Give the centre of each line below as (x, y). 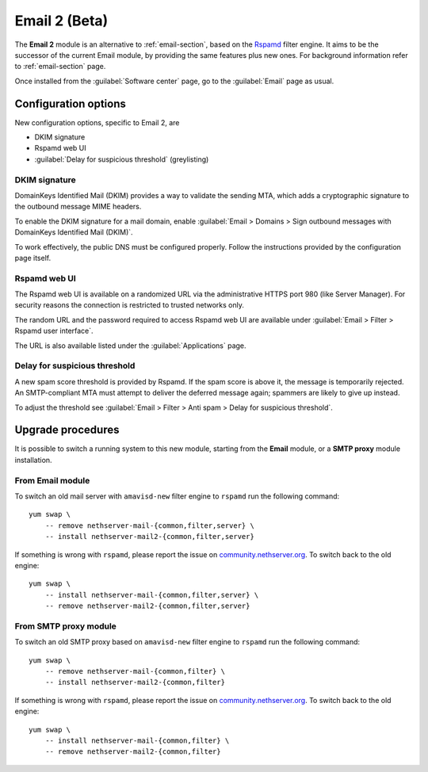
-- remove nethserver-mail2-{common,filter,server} (147, 606)
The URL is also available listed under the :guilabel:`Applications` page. (130, 346)
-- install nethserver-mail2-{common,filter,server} (150, 537)
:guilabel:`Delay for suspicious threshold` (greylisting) (122, 159)
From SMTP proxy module (65, 626)
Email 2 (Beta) (61, 21)
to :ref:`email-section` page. (60, 67)
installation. (33, 460)
